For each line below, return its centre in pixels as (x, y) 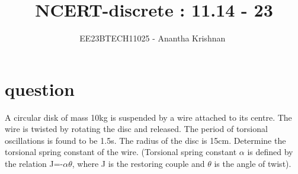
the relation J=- (34, 164)
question (40, 88)
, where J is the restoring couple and (138, 164)
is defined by (270, 152)
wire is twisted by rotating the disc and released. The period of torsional (136, 129)
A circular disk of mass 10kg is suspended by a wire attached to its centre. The (148, 117)
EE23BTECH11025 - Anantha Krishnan (153, 38)
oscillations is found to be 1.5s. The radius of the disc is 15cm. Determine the (145, 140)
